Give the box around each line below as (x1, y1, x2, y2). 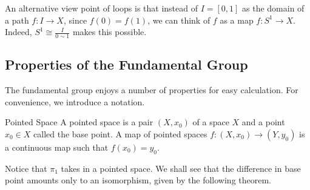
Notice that (5, 162, 47, 174)
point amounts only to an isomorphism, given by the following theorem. (5, 174, 271, 186)
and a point (241, 116, 285, 128)
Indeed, (5, 25, 32, 38)
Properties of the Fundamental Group (5, 55, 248, 74)
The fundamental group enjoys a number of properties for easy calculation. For (5, 84, 298, 96)
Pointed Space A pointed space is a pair (5, 116, 153, 128)
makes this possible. (72, 25, 147, 38)
